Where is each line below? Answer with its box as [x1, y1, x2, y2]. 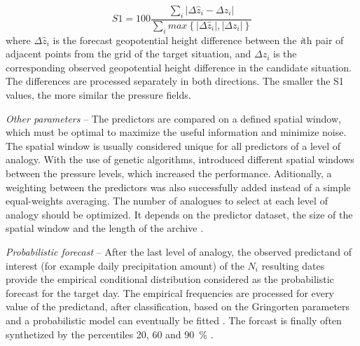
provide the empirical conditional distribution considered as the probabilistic [6, 272, 334, 286]
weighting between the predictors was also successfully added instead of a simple [6, 179, 351, 194]
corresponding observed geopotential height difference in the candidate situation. [6, 60, 352, 74]
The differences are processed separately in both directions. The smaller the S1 [6, 74, 344, 88]
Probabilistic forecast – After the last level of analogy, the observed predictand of [6, 244, 352, 258]
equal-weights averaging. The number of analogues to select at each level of [6, 193, 328, 208]
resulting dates [261, 258, 325, 272]
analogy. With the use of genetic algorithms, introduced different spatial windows [6, 152, 354, 167]
